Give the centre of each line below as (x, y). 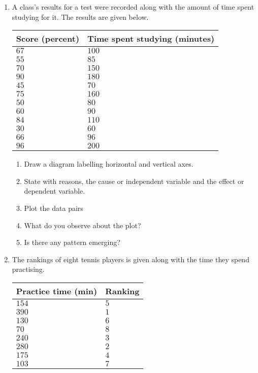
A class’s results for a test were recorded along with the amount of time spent (133, 7)
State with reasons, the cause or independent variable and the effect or (134, 181)
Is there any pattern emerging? (72, 242)
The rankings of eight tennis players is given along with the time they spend (131, 259)
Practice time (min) (57, 291)
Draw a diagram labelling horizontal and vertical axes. (109, 164)
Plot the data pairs (54, 208)
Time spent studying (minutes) (151, 39)
